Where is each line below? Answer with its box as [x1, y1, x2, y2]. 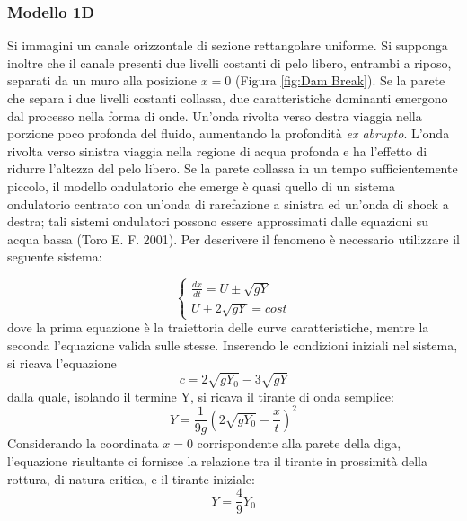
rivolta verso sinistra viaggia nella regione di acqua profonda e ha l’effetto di [7, 141, 427, 160]
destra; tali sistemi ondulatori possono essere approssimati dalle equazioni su [7, 212, 429, 231]
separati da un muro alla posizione [7, 71, 198, 90]
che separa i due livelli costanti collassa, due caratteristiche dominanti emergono [7, 89, 448, 107]
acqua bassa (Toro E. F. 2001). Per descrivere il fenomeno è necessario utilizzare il [7, 229, 460, 248]
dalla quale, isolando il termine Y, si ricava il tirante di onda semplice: [7, 386, 394, 405]
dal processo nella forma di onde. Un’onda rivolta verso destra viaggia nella [7, 106, 422, 125]
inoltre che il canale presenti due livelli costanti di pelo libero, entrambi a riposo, [7, 53, 452, 72]
